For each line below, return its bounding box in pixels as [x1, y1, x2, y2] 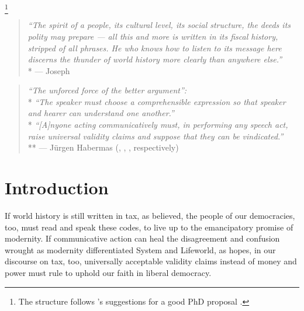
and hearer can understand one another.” [27, 107, 174, 119]
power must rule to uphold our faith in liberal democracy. [5, 266, 212, 278]
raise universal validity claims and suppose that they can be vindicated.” [27, 130, 284, 142]
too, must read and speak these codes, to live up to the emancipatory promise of [5, 221, 293, 233]
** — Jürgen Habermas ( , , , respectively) [27, 141, 179, 153]
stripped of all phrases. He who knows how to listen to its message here [27, 41, 282, 54]
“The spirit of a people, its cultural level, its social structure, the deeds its [27, 19, 291, 31]
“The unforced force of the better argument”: [27, 84, 187, 96]
